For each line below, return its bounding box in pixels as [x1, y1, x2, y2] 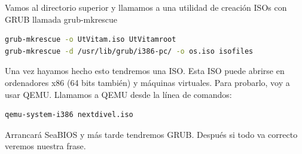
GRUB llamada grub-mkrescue [5, 13, 118, 25]
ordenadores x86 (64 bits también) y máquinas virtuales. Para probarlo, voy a [5, 76, 290, 88]
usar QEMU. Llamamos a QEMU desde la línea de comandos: [5, 88, 232, 100]
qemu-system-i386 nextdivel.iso [5, 110, 133, 119]
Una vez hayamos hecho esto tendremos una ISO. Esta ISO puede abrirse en [5, 64, 285, 77]
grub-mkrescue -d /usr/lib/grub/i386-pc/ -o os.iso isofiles [5, 47, 254, 56]
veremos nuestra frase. [5, 140, 86, 152]
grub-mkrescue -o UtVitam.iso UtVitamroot [5, 35, 176, 44]
